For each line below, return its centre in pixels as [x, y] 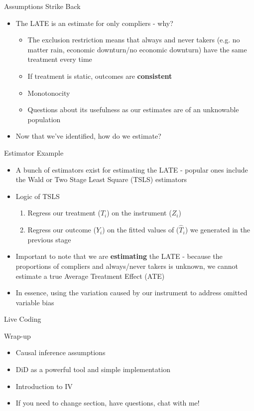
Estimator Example [34, 152]
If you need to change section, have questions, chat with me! [108, 403]
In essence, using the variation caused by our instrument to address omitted [131, 293]
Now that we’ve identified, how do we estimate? [88, 136]
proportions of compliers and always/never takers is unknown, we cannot [127, 266]
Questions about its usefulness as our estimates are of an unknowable [133, 109]
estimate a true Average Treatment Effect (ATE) [90, 276]
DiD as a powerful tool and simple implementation [93, 369]
